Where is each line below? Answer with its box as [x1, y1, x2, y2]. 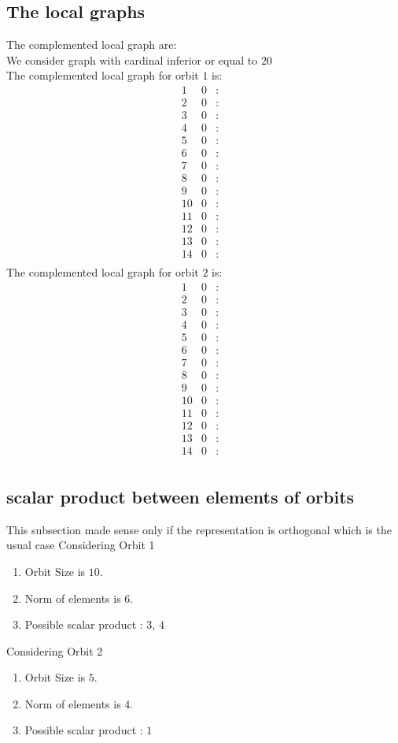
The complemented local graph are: [6, 36, 177, 53]
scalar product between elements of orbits [6, 484, 355, 508]
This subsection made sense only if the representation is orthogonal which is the [6, 521, 392, 537]
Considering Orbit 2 [6, 642, 103, 659]
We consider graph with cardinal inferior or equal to [6, 51, 258, 68]
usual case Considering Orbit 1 [6, 537, 155, 553]
